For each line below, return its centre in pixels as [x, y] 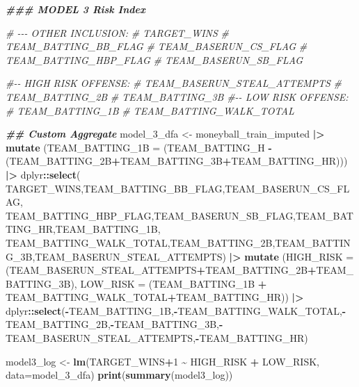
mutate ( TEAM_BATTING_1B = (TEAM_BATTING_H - [139, 147]
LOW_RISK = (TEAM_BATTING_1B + [174, 283]
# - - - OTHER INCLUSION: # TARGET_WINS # [117, 32]
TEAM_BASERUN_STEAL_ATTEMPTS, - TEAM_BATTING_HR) [157, 338]
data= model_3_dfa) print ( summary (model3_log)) [119, 375]
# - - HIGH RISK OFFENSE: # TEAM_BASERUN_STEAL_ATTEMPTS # [174, 83]
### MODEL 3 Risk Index [75, 9]
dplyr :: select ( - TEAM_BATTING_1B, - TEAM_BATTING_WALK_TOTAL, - [176, 310]
